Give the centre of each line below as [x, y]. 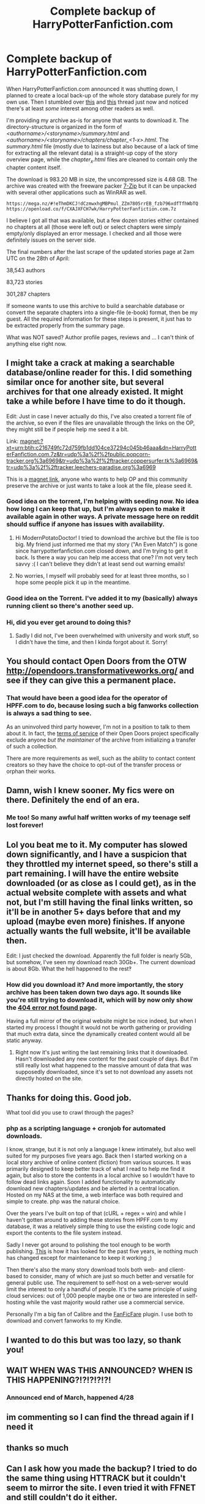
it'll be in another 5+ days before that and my [94, 912]
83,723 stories [24, 282]
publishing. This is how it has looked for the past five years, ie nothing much [102, 1251]
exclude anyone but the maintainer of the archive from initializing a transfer [101, 740]
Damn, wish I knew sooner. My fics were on [91, 790]
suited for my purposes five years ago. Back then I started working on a [97, 1156]
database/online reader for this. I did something [99, 373]
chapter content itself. [34, 167]
